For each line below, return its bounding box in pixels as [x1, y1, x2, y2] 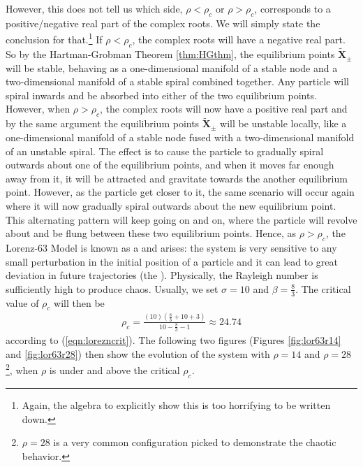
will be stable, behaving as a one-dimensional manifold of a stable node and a [6, 60, 338, 75]
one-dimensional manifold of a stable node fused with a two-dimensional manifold [6, 130, 355, 145]
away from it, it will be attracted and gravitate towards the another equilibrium [6, 171, 348, 185]
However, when [6, 101, 71, 116]
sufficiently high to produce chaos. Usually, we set [6, 281, 218, 296]
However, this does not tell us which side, [6, 1, 183, 15]
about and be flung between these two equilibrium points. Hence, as [6, 226, 296, 240]
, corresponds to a [254, 1, 331, 15]
